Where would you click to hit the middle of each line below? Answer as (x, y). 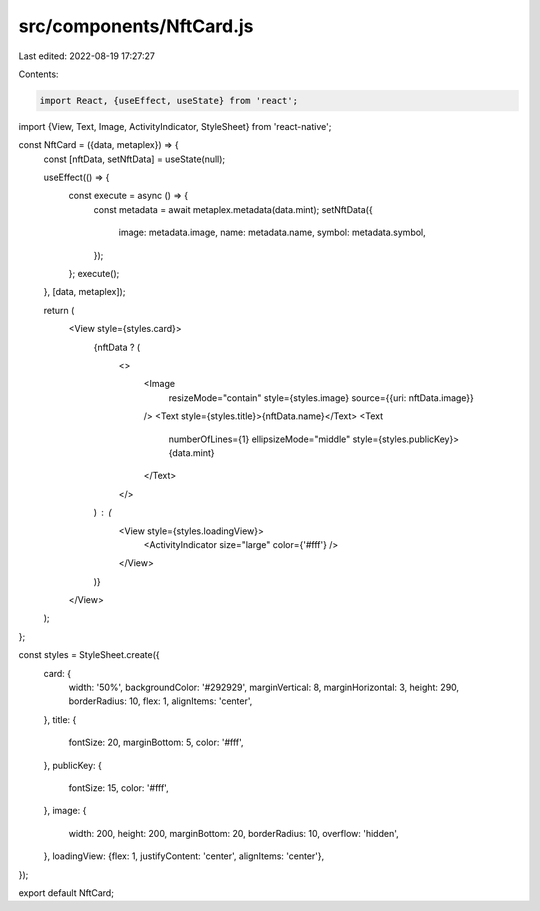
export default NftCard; (66, 892)
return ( (59, 310)
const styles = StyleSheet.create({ (89, 655)
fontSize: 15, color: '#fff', (118, 787)
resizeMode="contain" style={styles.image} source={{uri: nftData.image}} (321, 397)
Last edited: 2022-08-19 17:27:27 (86, 56)
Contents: (38, 74)
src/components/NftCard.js (136, 26)
